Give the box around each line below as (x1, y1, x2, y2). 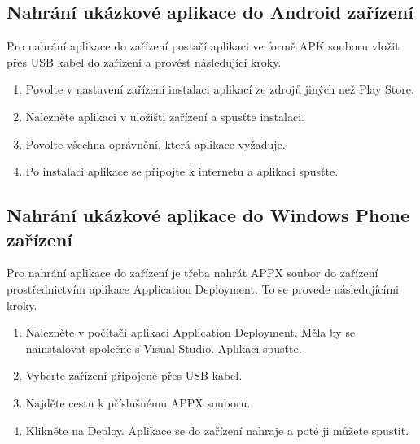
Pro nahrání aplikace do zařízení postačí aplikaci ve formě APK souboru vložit (7, 37, 400, 54)
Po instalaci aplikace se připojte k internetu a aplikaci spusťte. (25, 163, 339, 180)
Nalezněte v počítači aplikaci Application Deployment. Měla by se (25, 324, 356, 341)
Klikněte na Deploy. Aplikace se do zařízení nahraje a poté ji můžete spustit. (25, 421, 409, 438)
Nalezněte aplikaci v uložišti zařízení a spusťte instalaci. (25, 107, 304, 124)
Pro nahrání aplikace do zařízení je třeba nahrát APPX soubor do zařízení (7, 264, 378, 281)
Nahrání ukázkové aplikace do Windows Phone (7, 202, 410, 228)
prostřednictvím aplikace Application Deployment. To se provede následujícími (7, 280, 400, 297)
